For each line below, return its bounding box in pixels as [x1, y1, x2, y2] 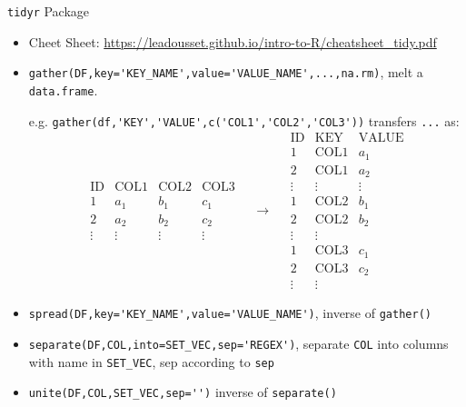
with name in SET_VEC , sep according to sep [28, 352, 274, 371]
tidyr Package [7, 2, 90, 20]
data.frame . [28, 80, 98, 99]
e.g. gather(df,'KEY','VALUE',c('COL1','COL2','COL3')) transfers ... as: [28, 111, 460, 130]
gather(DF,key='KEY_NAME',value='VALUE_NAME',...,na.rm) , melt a [28, 63, 423, 82]
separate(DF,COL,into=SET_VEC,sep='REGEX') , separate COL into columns [28, 333, 449, 352]
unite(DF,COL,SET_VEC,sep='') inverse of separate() [28, 382, 337, 402]
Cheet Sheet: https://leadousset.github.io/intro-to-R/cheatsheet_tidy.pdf [28, 32, 437, 51]
